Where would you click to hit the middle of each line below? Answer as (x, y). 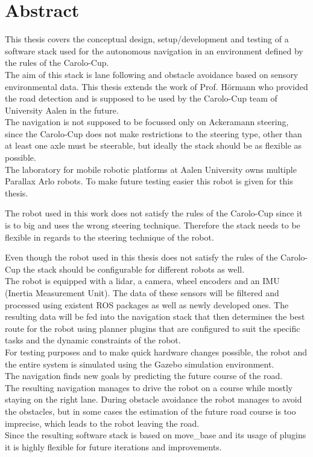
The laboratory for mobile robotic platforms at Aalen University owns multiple (151, 169)
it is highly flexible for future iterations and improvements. (113, 446)
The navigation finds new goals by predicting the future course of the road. (144, 376)
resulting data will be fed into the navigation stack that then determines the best (155, 316)
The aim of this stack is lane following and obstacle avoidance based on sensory (152, 74)
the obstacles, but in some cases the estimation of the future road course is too (150, 411)
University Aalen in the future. (62, 110)
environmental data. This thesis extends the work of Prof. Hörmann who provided (156, 86)
